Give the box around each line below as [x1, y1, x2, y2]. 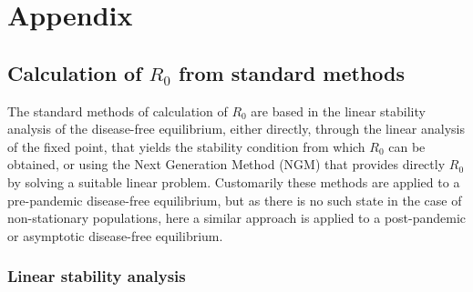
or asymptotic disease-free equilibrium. [7, 226, 223, 245]
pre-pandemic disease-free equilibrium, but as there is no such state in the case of [7, 190, 462, 209]
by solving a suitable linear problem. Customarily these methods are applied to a [7, 172, 460, 191]
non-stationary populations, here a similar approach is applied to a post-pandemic [7, 208, 467, 227]
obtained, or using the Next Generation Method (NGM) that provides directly [7, 155, 446, 174]
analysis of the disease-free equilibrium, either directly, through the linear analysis [7, 119, 466, 138]
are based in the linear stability [251, 101, 426, 120]
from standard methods [179, 58, 406, 86]
